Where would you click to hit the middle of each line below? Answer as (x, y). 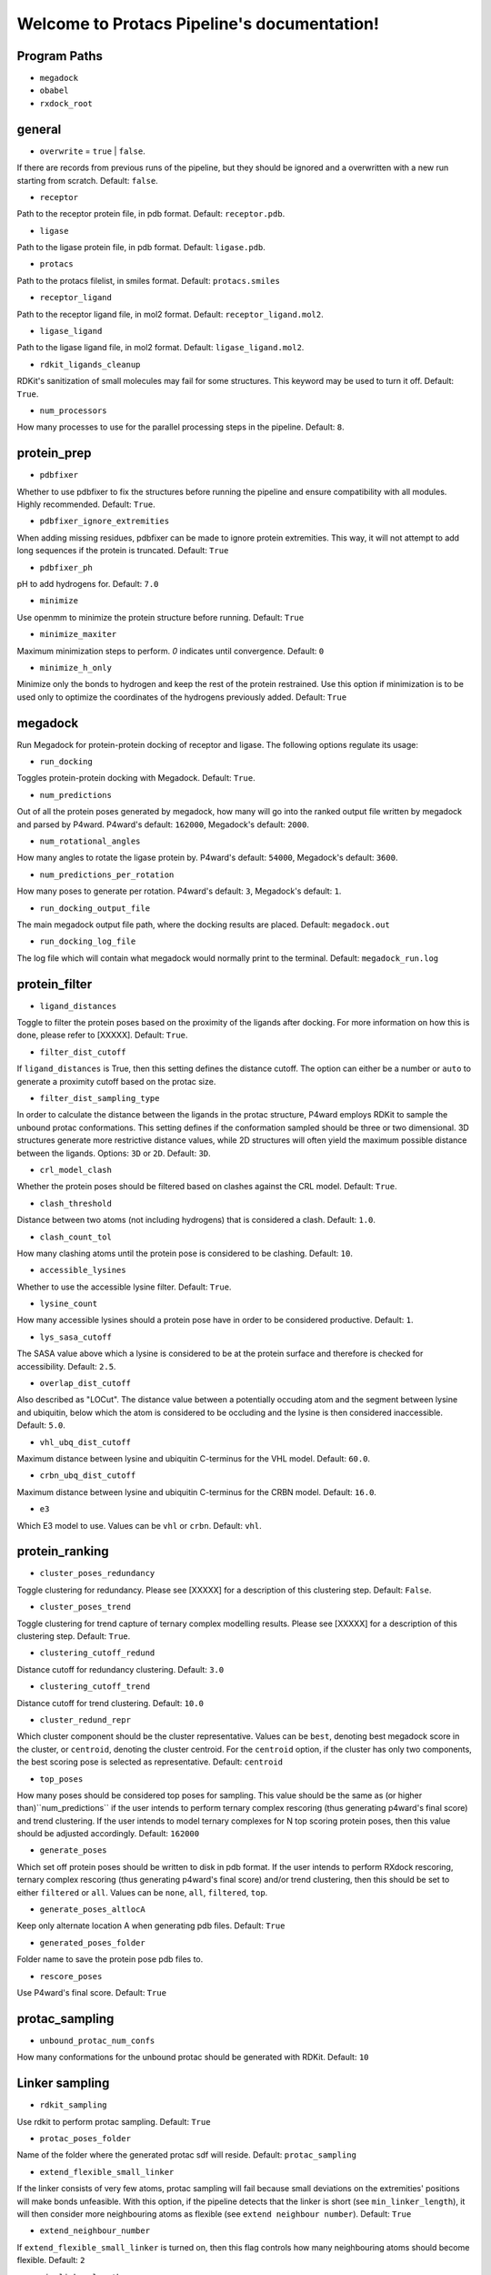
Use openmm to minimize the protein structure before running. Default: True (160, 617)
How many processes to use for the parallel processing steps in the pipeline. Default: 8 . (180, 427)
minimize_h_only (76, 667)
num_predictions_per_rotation (107, 875)
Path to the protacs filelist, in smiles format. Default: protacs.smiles (149, 280)
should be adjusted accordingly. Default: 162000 (108, 1834)
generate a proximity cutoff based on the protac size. (116, 1081)
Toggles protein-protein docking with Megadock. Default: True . (136, 778)
